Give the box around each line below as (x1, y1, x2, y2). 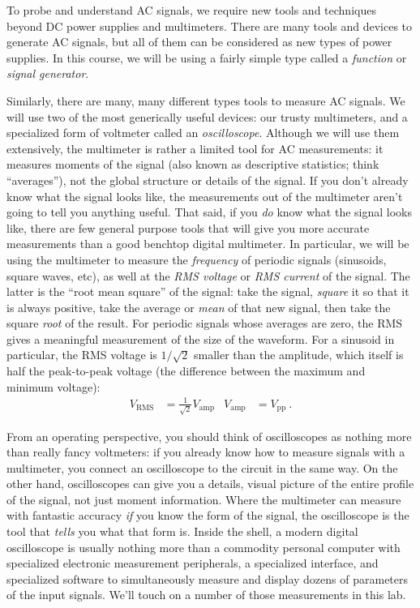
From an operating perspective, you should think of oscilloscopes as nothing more (6, 427, 412, 444)
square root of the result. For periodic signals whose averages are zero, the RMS (6, 315, 403, 332)
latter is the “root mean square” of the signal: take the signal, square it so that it (6, 283, 409, 300)
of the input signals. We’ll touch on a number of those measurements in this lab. (6, 586, 406, 603)
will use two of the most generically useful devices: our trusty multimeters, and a (6, 108, 408, 125)
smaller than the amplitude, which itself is (193, 346, 404, 363)
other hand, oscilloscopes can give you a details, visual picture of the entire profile (6, 475, 414, 492)
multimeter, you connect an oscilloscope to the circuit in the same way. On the (6, 459, 398, 476)
